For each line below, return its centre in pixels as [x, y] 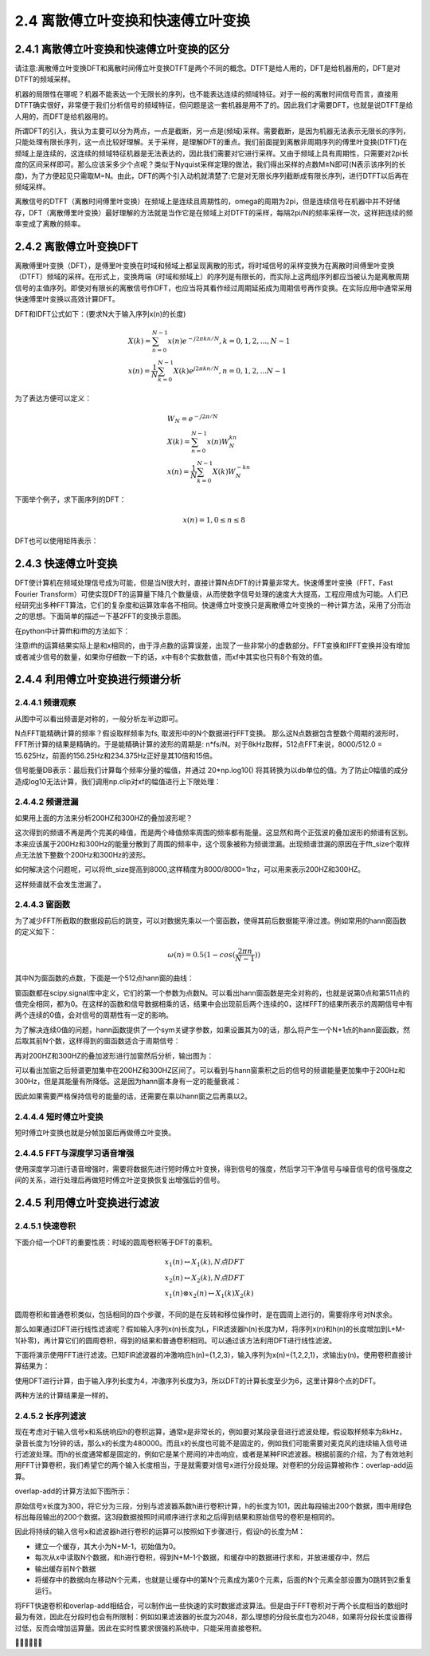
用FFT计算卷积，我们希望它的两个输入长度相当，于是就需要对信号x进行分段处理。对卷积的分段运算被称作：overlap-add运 [214, 1465]
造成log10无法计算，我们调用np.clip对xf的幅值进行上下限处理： [118, 781]
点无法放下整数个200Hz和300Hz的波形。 [82, 854]
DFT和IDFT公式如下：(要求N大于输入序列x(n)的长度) [100, 313]
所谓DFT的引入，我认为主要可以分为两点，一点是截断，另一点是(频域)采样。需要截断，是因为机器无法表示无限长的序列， [212, 131]
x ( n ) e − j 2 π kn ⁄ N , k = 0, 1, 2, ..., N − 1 [229, 340]
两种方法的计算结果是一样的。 [64, 1395]
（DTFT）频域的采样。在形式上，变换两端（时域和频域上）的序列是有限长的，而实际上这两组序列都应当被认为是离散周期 [212, 277]
